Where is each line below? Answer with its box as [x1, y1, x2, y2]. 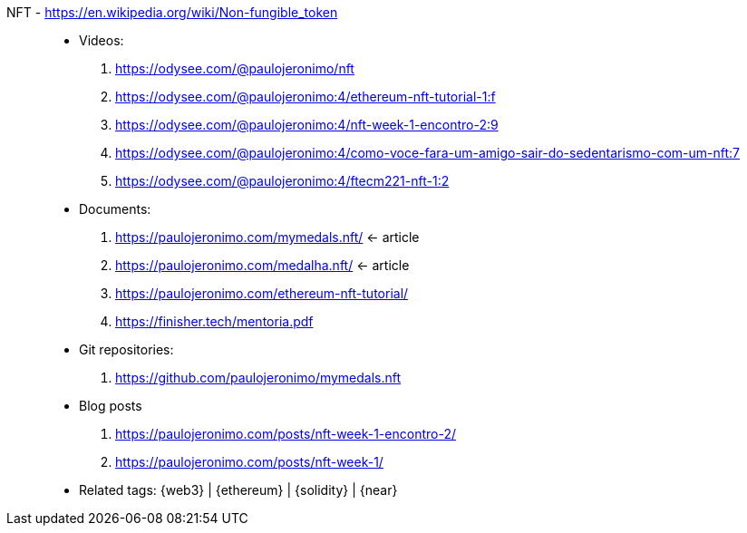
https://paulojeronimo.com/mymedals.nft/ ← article [115, 229, 420, 245]
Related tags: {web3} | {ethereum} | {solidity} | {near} [79, 482, 398, 498]
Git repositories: [79, 342, 174, 357]
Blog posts [79, 398, 142, 413]
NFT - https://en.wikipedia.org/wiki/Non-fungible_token [6, 5, 338, 20]
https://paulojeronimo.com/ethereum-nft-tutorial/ [115, 286, 409, 301]
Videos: [79, 33, 124, 48]
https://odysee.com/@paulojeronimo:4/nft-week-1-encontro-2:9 [115, 117, 499, 132]
